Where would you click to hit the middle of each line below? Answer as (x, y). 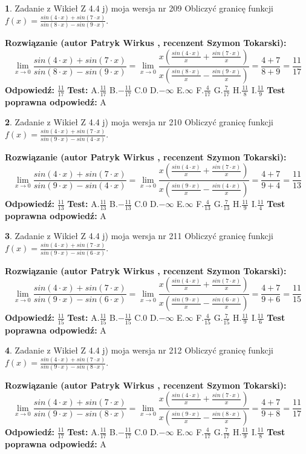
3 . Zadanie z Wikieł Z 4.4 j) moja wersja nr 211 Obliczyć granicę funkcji (139, 236)
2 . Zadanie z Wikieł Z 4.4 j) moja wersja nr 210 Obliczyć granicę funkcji (139, 122)
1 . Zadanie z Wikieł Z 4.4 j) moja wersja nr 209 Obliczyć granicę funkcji (139, 8)
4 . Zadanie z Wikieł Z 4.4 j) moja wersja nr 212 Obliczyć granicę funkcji (139, 350)
